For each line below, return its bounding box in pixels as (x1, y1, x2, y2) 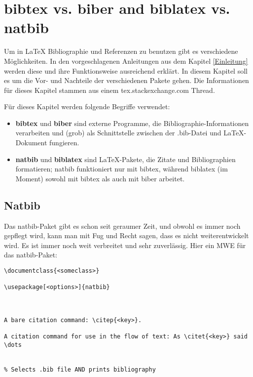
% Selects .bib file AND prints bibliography (4, 366, 156, 373)
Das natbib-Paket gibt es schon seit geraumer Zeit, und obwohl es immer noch (4, 220, 241, 231)
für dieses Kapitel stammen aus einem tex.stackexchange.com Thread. (4, 84, 215, 95)
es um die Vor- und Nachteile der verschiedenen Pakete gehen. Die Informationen (4, 75, 249, 85)
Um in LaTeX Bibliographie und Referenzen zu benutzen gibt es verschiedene (4, 46, 238, 56)
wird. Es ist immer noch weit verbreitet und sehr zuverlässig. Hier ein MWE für (4, 240, 246, 250)
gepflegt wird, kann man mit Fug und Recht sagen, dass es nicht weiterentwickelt (4, 230, 249, 241)
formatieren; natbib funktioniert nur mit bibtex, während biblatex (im (15, 164, 228, 174)
